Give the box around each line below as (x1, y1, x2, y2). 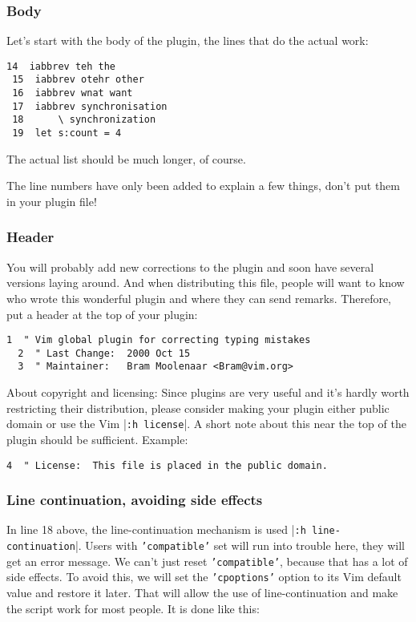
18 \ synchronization (12, 114, 156, 126)
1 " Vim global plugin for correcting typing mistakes (6, 334, 311, 346)
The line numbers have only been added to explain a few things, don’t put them (6, 177, 400, 194)
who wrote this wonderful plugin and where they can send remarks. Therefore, (6, 289, 392, 306)
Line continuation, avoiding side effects (6, 490, 263, 510)
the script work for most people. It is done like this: (6, 600, 260, 616)
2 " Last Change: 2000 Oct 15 (18, 347, 191, 359)
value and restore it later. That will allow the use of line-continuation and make (6, 584, 398, 601)
